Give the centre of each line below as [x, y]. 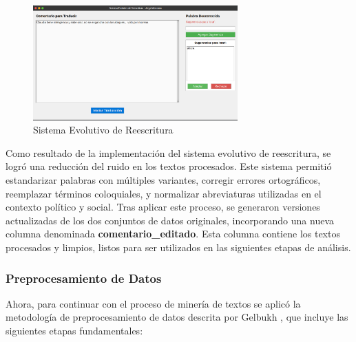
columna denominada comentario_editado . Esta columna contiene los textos [173, 234]
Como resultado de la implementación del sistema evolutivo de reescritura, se [168, 152]
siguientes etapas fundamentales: [74, 330]
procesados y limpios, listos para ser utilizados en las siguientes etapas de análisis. [178, 247]
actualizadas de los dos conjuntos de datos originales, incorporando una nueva [170, 220]
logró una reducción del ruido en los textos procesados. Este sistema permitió [169, 166]
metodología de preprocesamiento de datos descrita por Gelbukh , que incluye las [177, 317]
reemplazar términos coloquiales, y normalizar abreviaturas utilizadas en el [164, 193]
